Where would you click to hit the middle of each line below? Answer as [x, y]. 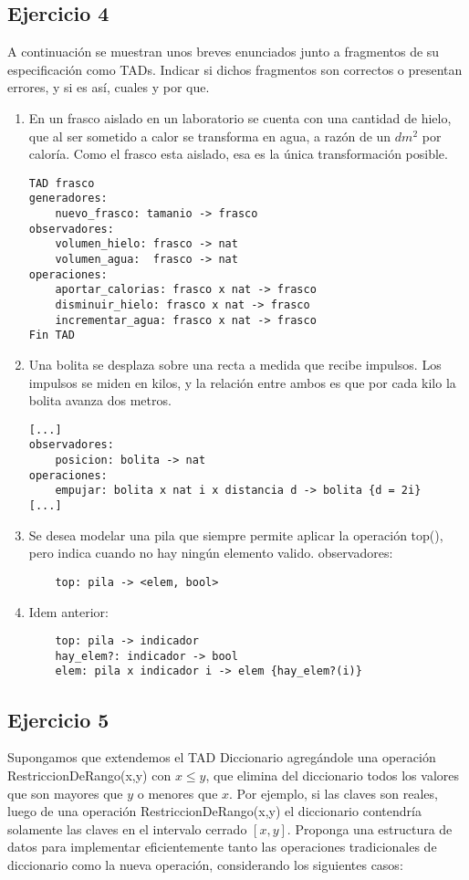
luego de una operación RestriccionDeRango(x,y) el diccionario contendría [214, 811]
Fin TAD [52, 335]
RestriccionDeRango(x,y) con [89, 775]
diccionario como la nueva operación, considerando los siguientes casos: [205, 864]
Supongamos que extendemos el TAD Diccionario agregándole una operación [222, 757]
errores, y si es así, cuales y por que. [109, 87]
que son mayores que [65, 793]
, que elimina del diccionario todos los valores [332, 775]
